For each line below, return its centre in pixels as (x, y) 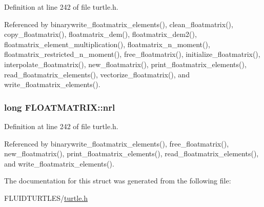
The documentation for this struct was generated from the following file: (118, 181)
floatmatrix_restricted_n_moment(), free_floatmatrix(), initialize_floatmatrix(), (132, 54)
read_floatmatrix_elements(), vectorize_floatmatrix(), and (97, 74)
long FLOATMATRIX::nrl (60, 107)
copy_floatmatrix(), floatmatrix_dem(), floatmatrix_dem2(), (100, 34)
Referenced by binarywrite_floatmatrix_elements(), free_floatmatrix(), (117, 143)
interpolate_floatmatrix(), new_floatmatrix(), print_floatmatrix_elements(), (125, 64)
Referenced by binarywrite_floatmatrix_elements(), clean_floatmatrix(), (119, 24)
